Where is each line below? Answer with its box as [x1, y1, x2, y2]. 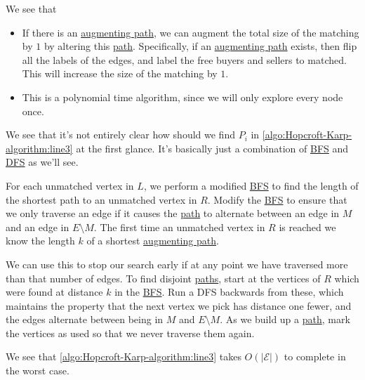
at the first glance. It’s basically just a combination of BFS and [76, 140, 349, 155]
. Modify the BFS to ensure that [207, 192, 347, 207]
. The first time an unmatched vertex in [93, 219, 265, 234]
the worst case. [6, 363, 69, 378]
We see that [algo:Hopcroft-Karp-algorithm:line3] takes [6, 349, 241, 364]
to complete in [284, 349, 346, 364]
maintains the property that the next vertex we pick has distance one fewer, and [6, 298, 352, 313]
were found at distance [6, 284, 103, 299]
